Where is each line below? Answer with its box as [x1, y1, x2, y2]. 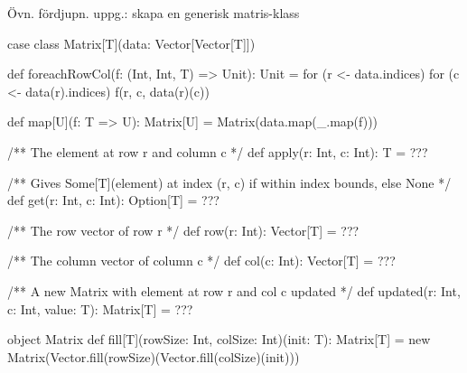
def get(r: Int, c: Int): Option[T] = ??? [7, 191, 219, 210]
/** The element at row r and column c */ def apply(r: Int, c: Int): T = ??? [7, 142, 428, 161]
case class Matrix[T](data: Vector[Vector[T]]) [7, 33, 256, 52]
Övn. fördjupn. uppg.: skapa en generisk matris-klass [7, 4, 300, 22]
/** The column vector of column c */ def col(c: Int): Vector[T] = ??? [7, 251, 396, 270]
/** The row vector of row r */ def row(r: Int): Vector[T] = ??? [7, 220, 360, 239]
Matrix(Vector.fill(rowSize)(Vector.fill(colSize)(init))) [7, 347, 300, 366]
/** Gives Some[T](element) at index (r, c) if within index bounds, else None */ [7, 173, 452, 191]
